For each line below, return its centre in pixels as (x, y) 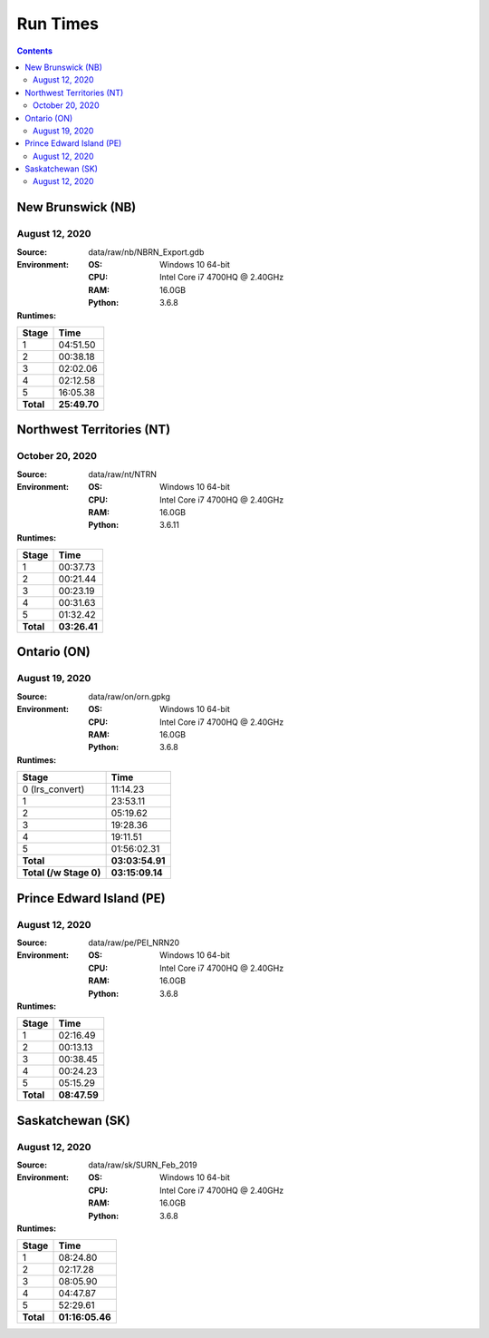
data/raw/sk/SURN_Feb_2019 (143, 1165)
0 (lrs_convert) (53, 789)
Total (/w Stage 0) (62, 873)
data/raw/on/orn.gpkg (129, 696)
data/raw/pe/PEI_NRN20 (134, 942)
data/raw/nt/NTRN (123, 474)
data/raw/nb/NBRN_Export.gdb (146, 252)
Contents (35, 51)
